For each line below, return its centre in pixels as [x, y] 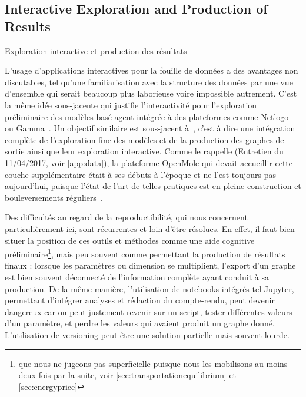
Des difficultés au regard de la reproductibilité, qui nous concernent [126, 217]
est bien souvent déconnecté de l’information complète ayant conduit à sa [137, 277]
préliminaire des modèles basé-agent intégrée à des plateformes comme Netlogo [147, 116]
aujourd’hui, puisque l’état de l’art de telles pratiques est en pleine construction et [153, 186]
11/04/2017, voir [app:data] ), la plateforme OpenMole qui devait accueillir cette [149, 162]
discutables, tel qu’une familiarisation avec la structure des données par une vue [149, 82]
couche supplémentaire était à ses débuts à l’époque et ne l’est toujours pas [141, 174]
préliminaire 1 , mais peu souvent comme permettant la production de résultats [145, 253]
